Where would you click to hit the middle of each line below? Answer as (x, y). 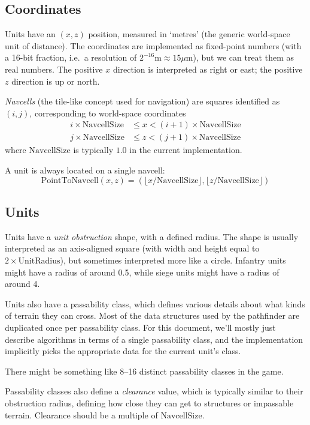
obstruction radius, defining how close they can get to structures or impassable (149, 402)
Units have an (30, 34)
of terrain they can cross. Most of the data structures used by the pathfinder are (152, 315)
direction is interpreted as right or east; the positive (208, 69)
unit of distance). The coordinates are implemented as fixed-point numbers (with (153, 45)
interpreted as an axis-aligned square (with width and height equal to (132, 248)
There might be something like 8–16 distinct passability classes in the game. (144, 371)
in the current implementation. (186, 150)
